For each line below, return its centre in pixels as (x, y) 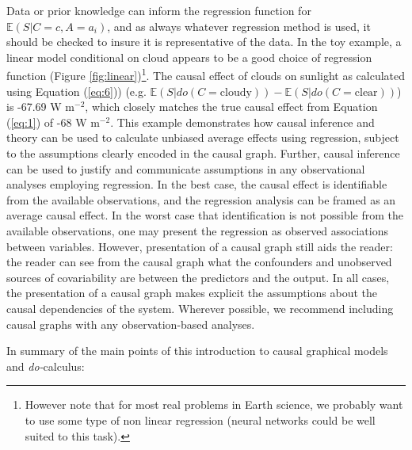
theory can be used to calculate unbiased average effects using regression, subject (203, 137)
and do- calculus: (46, 366)
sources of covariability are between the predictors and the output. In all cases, (198, 277)
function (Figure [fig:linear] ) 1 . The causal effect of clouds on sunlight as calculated (206, 74)
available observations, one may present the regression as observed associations (197, 230)
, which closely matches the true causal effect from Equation (231, 107)
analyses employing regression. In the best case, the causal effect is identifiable (197, 184)
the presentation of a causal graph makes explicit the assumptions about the (192, 293)
